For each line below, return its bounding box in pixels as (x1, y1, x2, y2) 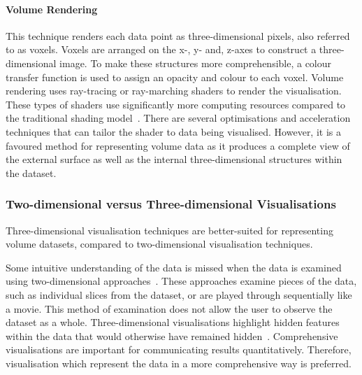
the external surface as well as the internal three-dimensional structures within (6, 152, 342, 167)
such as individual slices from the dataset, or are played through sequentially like (6, 287, 352, 302)
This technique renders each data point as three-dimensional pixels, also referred (6, 28, 350, 43)
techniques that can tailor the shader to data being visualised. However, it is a (6, 124, 341, 139)
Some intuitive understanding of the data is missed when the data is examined (6, 260, 342, 274)
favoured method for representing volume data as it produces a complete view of (6, 138, 350, 153)
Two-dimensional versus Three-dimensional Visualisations (6, 195, 336, 213)
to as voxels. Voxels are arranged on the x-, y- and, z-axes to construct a (6, 42, 317, 57)
